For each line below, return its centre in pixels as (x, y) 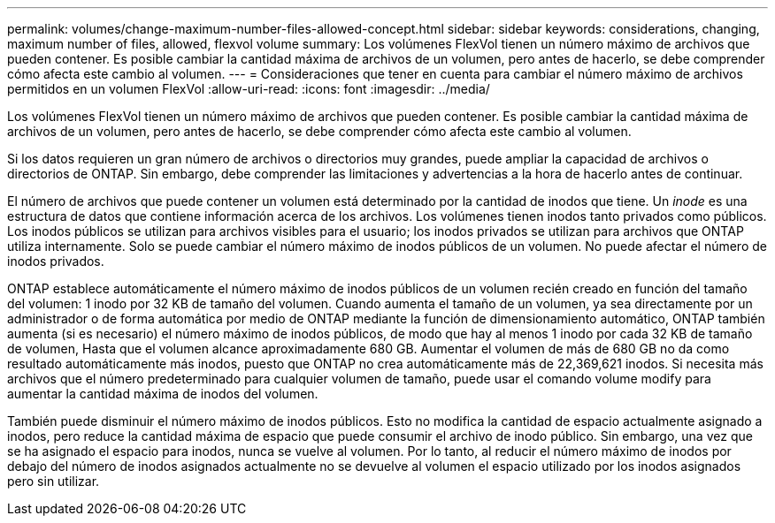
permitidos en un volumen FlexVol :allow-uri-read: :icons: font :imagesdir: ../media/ (249, 89)
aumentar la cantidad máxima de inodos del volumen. (163, 394)
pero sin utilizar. (54, 481)
